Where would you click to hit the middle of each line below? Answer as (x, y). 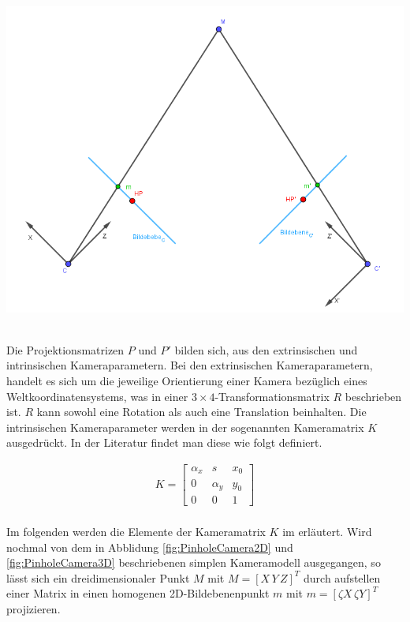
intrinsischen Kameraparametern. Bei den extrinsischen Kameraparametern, (190, 365)
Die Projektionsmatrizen (65, 349)
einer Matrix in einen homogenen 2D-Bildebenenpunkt (138, 593)
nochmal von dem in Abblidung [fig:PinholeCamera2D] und (150, 547)
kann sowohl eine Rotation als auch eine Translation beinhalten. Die (201, 412)
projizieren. (34, 608)
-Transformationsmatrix (272, 396)
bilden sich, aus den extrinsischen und (266, 349)
